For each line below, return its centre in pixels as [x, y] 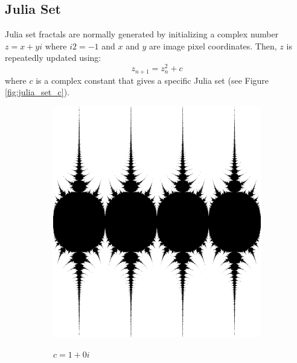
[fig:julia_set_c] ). [37, 92]
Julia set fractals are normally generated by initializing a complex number [142, 34]
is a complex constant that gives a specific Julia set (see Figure [152, 80]
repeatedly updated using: [53, 58]
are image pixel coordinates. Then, [213, 46]
